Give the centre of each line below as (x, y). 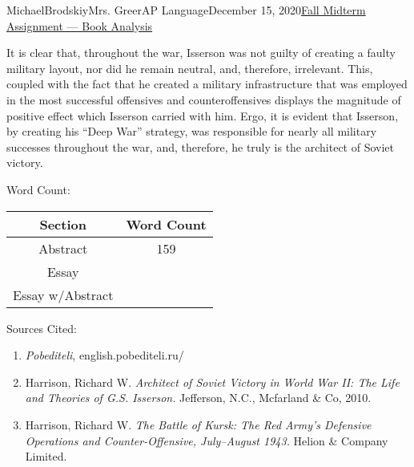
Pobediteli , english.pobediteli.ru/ (105, 355)
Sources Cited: (42, 328)
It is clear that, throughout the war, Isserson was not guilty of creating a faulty (201, 53)
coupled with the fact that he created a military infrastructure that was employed (207, 84)
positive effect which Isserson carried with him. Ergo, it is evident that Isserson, (203, 115)
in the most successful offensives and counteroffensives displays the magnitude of (204, 99)
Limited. (46, 456)
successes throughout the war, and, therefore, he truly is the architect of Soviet (200, 146)
